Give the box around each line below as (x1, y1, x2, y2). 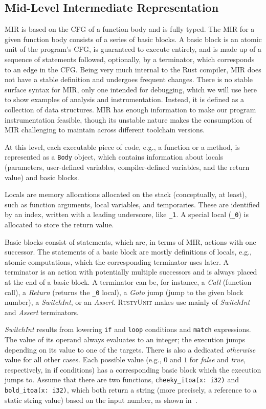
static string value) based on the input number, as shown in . (5, 394, 197, 405)
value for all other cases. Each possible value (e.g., (5, 354, 162, 365)
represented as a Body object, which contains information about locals (5, 151, 224, 162)
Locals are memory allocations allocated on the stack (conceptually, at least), (5, 189, 247, 200)
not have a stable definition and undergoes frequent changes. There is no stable (5, 74, 253, 85)
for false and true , (189, 354, 246, 365)
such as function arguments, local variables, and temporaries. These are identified (5, 199, 260, 209)
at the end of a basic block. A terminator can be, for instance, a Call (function (5, 276, 252, 287)
